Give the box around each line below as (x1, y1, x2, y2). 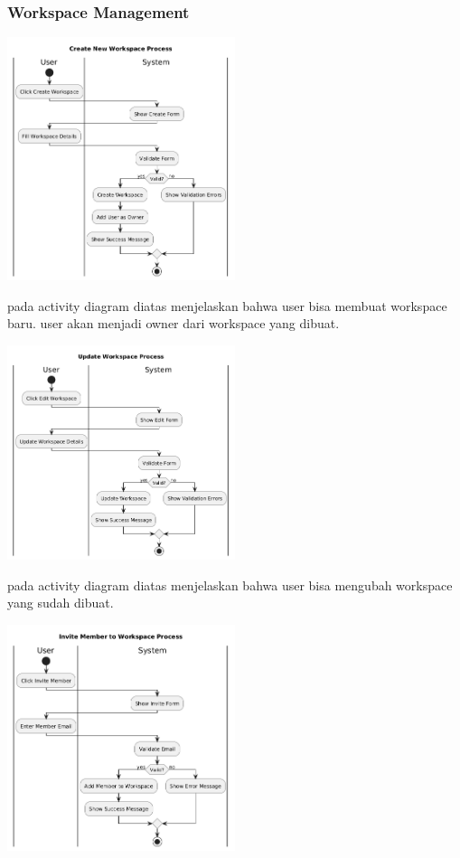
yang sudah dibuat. (7, 593, 114, 612)
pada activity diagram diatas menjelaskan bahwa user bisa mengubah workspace (7, 575, 453, 594)
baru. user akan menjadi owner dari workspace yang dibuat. (7, 314, 340, 333)
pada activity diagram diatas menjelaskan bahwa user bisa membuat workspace (7, 296, 447, 315)
